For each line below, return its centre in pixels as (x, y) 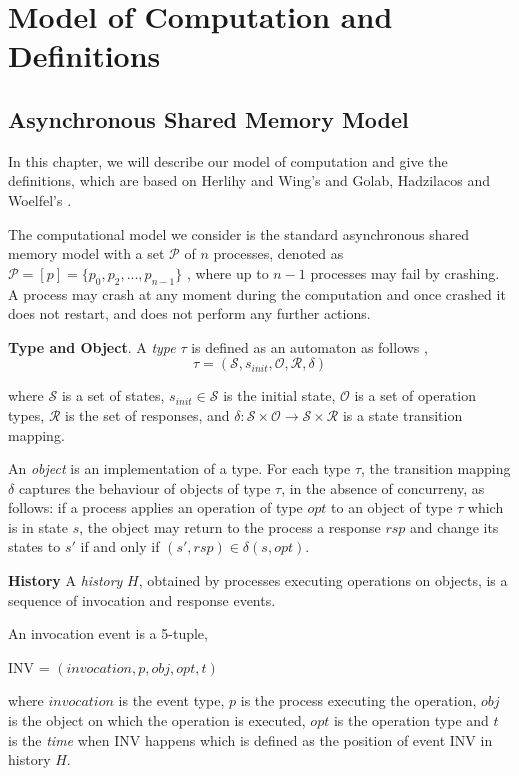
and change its (454, 526)
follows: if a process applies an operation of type (155, 507)
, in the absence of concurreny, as (383, 487)
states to (34, 546)
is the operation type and (411, 720)
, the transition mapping (436, 468)
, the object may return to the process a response (230, 526)
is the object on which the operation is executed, (157, 720)
